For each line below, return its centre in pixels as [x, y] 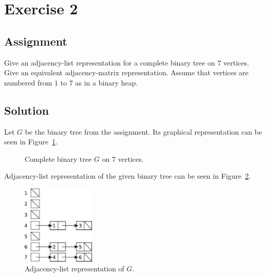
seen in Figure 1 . [31, 142]
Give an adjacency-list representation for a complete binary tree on [110, 62]
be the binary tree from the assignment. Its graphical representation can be [144, 131]
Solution [27, 110]
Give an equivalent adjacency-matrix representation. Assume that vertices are [126, 72]
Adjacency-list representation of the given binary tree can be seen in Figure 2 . [128, 176]
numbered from [28, 82]
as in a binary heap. [107, 82]
